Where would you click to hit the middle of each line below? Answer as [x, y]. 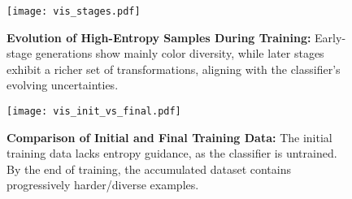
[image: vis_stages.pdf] [74, 11]
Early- [330, 37]
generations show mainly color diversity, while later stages [180, 53]
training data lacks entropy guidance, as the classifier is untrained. [172, 153]
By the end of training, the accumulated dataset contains [149, 169]
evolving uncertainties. [63, 85]
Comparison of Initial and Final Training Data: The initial [169, 137]
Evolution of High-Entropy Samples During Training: [159, 37]
